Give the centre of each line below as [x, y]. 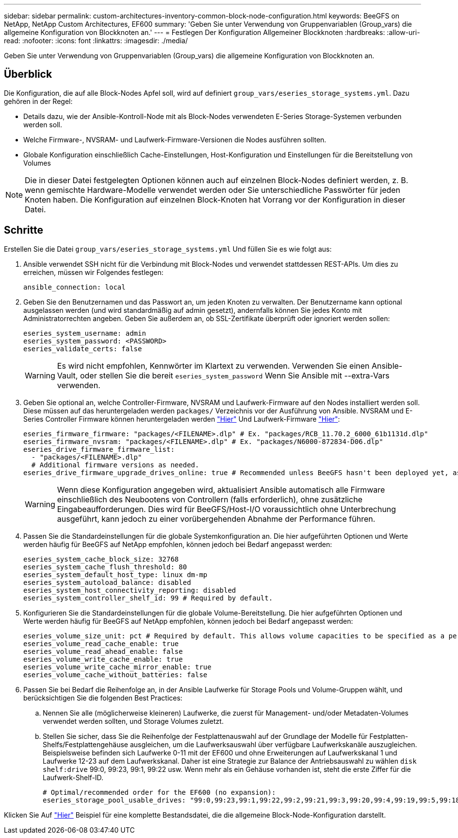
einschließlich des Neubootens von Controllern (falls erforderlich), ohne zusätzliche [210, 499]
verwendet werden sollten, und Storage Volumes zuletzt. [133, 721]
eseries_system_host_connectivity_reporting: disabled [130, 590]
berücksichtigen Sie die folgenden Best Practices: [103, 698]
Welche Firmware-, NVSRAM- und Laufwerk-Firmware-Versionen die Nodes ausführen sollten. [175, 139]
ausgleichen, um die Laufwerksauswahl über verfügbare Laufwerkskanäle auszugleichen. [273, 744]
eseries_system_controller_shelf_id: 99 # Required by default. [148, 598]
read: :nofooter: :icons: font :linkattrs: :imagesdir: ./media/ [96, 41]
